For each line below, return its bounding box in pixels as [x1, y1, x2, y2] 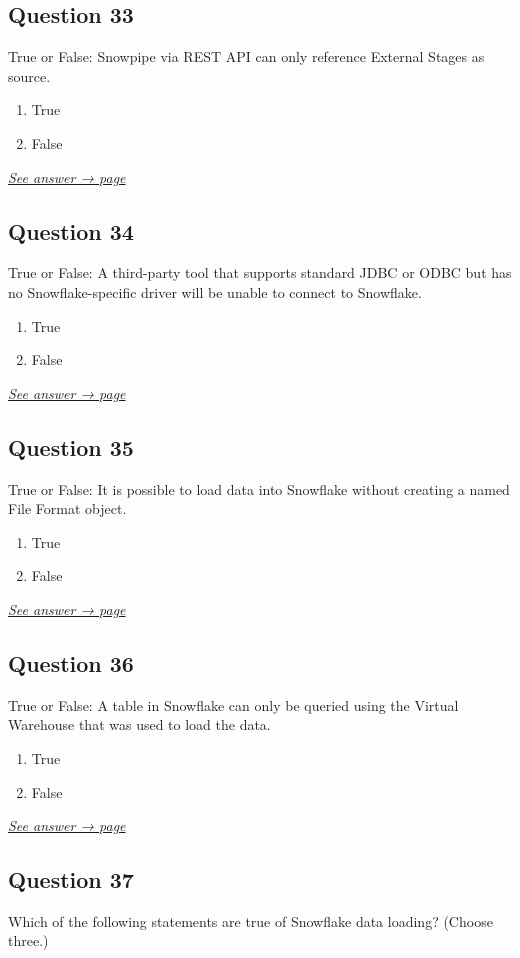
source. [8, 65, 51, 86]
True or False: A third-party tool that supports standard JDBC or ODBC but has [8, 262, 512, 283]
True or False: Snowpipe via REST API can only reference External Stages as [8, 46, 485, 67]
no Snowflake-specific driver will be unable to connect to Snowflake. [8, 281, 422, 302]
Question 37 [8, 864, 134, 895]
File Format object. [8, 498, 127, 519]
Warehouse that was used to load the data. [8, 714, 271, 735]
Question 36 [8, 647, 134, 678]
